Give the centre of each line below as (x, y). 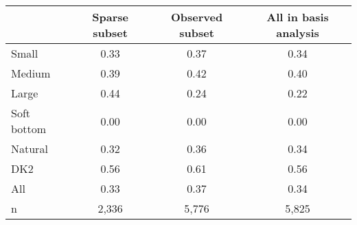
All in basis (298, 17)
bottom (29, 129)
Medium (31, 73)
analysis (298, 33)
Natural (30, 149)
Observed (197, 17)
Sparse (110, 17)
